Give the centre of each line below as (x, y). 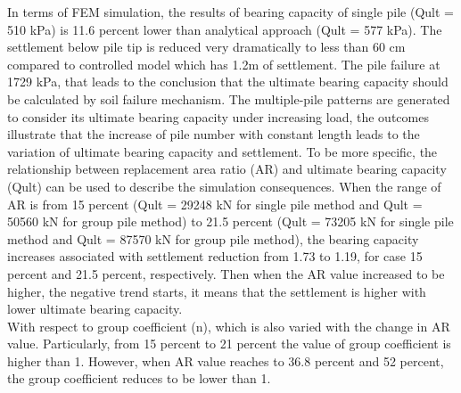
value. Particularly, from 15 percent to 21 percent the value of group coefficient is (229, 344)
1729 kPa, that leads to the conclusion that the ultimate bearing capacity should (228, 82)
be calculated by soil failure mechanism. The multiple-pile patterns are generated (229, 98)
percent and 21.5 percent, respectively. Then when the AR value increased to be (226, 273)
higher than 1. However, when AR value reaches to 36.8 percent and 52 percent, (226, 360)
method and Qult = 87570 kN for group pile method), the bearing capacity (213, 238)
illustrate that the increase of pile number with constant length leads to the (214, 134)
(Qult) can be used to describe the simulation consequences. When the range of (224, 186)
